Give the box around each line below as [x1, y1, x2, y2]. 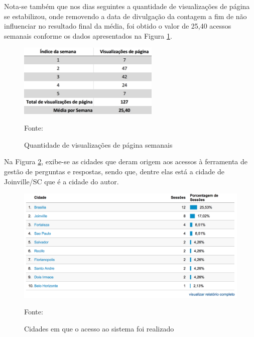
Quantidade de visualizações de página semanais [24, 139, 173, 150]
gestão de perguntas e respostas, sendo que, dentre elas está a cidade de [4, 166, 224, 176]
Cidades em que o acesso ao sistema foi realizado [24, 323, 174, 333]
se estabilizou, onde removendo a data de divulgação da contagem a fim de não [4, 11, 247, 21]
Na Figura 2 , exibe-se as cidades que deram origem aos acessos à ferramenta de [4, 156, 248, 167]
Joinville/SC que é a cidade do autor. [4, 176, 119, 186]
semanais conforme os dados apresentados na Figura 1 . [4, 30, 172, 41]
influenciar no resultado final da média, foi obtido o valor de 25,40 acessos [4, 21, 231, 31]
